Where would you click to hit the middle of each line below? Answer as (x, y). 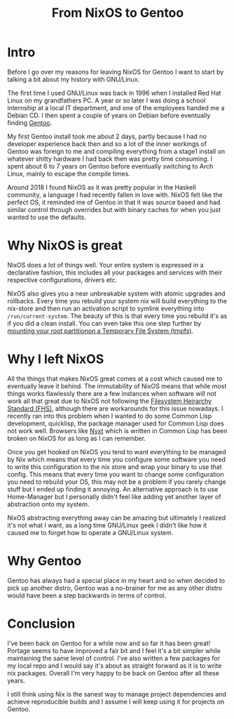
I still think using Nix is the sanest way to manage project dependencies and (117, 694)
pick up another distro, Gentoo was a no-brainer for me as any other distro (115, 588)
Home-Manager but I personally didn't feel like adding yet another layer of (114, 496)
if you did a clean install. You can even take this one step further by (104, 323)
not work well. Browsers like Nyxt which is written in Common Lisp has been (117, 430)
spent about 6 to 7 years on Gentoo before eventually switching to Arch (110, 166)
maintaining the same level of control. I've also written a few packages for (114, 658)
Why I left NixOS (56, 359)
